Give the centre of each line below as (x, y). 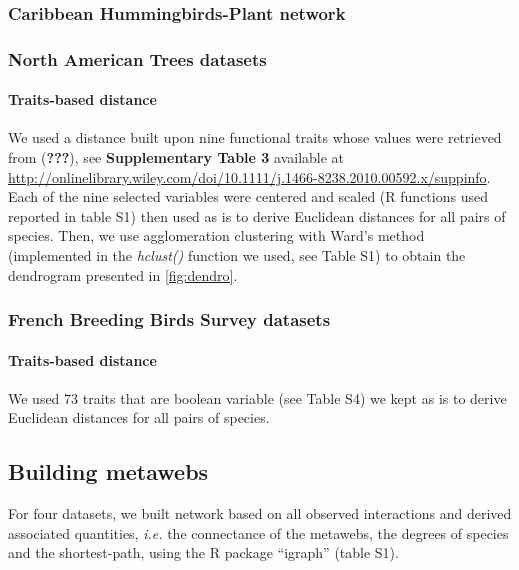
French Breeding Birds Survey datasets (169, 319)
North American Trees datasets (137, 58)
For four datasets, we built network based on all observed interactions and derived (260, 513)
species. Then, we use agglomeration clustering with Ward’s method (216, 235)
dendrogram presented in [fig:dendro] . (123, 274)
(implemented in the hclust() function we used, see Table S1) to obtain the (237, 255)
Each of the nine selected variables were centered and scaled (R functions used (248, 196)
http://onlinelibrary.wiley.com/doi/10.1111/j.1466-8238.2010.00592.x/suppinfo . (249, 176)
